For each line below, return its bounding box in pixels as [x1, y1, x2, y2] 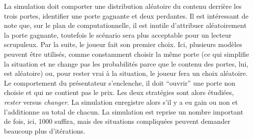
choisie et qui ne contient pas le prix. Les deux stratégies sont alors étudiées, [4, 87, 234, 97]
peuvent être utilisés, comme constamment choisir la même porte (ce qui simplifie [4, 48, 249, 59]
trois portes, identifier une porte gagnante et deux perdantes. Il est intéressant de [4, 10, 249, 21]
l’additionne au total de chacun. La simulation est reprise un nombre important [4, 106, 244, 116]
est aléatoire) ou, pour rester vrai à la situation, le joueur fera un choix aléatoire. [4, 68, 248, 78]
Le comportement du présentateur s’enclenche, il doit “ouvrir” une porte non [4, 77, 236, 88]
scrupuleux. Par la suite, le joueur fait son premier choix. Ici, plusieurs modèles [4, 39, 242, 49]
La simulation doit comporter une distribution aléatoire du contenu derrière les [4, 1, 242, 11]
